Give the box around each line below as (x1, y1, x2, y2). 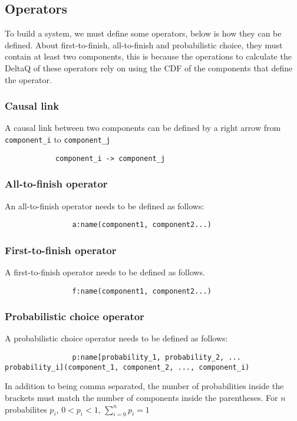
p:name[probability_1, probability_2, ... (72, 353, 241, 362)
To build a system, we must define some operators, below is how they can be (5, 27, 282, 40)
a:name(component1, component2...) (72, 221, 212, 229)
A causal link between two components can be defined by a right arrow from (5, 121, 281, 134)
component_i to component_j (5, 133, 111, 145)
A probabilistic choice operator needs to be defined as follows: (5, 332, 228, 344)
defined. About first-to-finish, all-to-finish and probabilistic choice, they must (5, 38, 283, 51)
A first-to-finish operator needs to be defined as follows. (5, 265, 206, 278)
